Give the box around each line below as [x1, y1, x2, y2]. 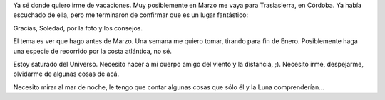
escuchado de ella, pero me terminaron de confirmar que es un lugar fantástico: [13, 11, 249, 19]
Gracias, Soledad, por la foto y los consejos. [13, 23, 143, 32]
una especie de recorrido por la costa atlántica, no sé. [13, 47, 173, 55]
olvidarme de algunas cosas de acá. [13, 70, 120, 78]
